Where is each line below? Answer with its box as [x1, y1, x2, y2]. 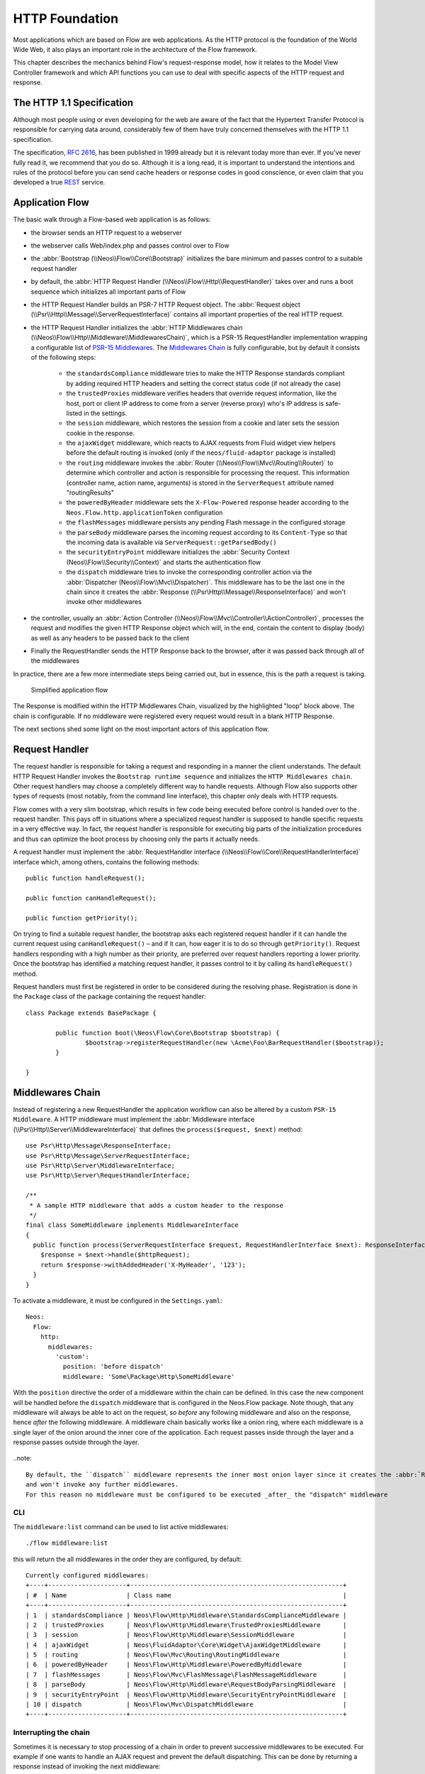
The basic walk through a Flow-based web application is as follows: [13, 215, 211, 224]
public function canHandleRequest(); [25, 894, 157, 902]
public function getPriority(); [25, 914, 138, 922]
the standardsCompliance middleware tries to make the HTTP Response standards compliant [66, 369, 345, 378]
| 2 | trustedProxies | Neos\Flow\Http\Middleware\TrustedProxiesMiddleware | [25, 1621, 347, 1629]
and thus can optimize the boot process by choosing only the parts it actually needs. [13, 834, 260, 843]
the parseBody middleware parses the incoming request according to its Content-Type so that [66, 528, 347, 536]
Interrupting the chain [13, 1728, 90, 1738]
